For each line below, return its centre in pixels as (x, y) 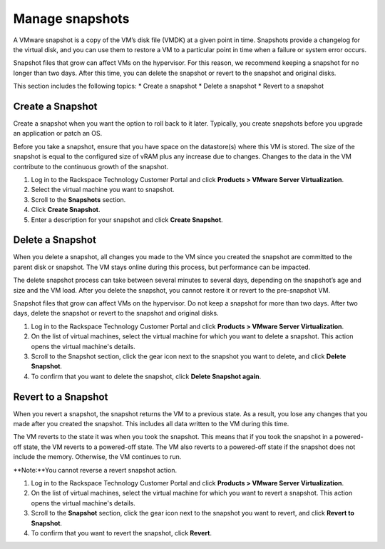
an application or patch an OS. (58, 134)
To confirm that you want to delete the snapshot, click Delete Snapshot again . (146, 376)
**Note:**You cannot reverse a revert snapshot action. (95, 470)
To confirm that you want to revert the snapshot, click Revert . (122, 533)
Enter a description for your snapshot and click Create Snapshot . (127, 220)
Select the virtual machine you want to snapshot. (103, 190)
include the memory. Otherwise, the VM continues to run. (97, 457)
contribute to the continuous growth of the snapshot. (91, 166)
